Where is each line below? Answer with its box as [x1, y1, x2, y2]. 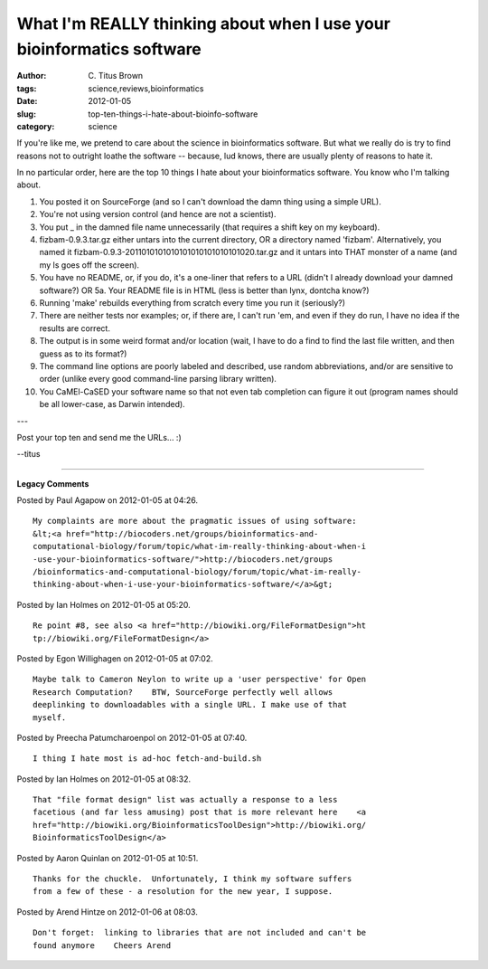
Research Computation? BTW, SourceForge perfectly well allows [33, 687, 333, 697]
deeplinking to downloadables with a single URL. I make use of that [33, 699, 348, 710]
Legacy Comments [16, 478, 89, 489]
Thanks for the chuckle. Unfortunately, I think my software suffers [33, 874, 352, 884]
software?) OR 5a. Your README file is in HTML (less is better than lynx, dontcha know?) [39, 285, 370, 296]
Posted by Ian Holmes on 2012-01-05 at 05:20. [16, 599, 191, 610]
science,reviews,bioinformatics [88, 82, 204, 94]
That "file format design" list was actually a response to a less [33, 794, 338, 805]
